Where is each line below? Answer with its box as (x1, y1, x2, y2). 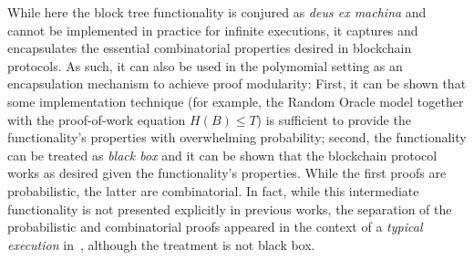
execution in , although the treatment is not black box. (7, 234, 315, 254)
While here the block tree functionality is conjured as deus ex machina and (7, 3, 427, 21)
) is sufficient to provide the (256, 109, 411, 129)
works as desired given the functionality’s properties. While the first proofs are (7, 163, 447, 182)
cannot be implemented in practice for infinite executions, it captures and (7, 20, 418, 39)
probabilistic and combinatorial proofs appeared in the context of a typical (7, 217, 423, 236)
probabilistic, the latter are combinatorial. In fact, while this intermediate (7, 181, 419, 200)
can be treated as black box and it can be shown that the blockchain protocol (7, 145, 438, 164)
